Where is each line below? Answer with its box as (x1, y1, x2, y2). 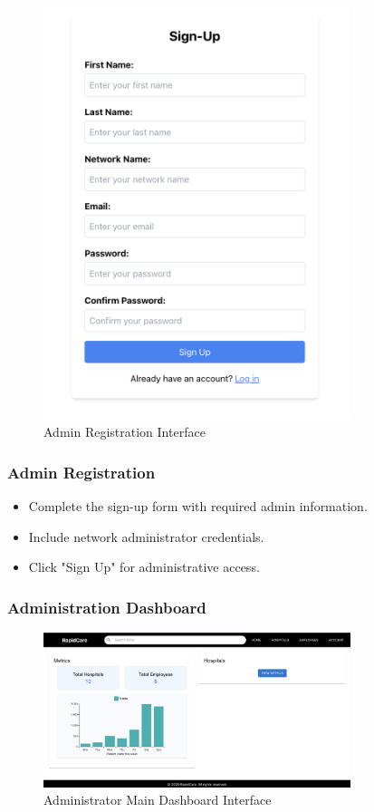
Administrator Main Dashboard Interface (43, 790, 272, 809)
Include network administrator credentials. (28, 527, 264, 546)
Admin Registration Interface (43, 422, 206, 441)
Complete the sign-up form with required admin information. (28, 497, 368, 516)
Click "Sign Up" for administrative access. (28, 557, 260, 576)
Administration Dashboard (7, 595, 206, 618)
